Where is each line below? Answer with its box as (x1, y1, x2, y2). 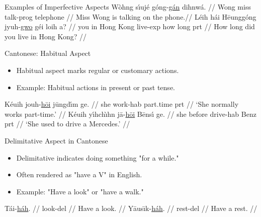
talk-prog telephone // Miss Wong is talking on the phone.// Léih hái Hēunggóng (5, 11, 256, 22)
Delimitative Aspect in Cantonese (5, 135, 108, 146)
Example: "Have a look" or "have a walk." (16, 186, 144, 196)
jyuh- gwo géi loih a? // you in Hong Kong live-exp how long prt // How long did (5, 21, 255, 32)
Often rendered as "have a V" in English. (16, 169, 142, 180)
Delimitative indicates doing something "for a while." (16, 152, 179, 163)
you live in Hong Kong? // (5, 31, 86, 41)
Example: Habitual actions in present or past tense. (16, 82, 175, 92)
